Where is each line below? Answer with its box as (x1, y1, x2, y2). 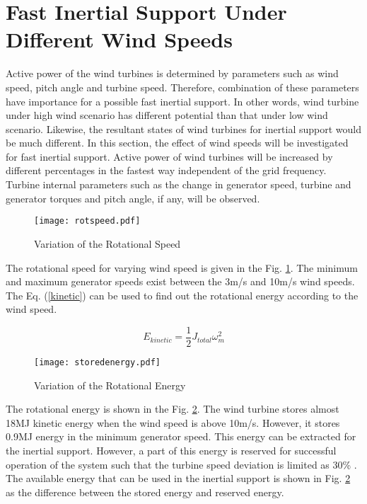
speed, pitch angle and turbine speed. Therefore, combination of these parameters (6, 79, 359, 94)
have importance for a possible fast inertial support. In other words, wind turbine (6, 93, 359, 108)
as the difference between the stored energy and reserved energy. (6, 484, 284, 499)
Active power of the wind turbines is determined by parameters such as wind (6, 66, 339, 81)
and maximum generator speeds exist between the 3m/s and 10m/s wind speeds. (6, 274, 355, 289)
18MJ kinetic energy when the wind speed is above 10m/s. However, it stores (6, 415, 340, 430)
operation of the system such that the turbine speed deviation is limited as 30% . (6, 457, 357, 471)
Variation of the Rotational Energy (34, 377, 186, 392)
